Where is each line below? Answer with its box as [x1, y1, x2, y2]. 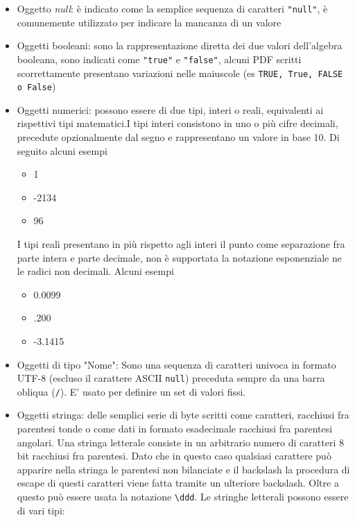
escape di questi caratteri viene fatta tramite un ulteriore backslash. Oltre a [17, 475, 339, 490]
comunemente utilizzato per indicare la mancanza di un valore [17, 15, 282, 29]
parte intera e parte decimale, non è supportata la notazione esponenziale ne [17, 250, 342, 264]
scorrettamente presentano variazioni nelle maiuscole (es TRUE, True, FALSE [17, 65, 343, 80]
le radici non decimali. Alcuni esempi [17, 264, 174, 278]
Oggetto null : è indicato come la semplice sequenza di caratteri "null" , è [17, 1, 328, 15]
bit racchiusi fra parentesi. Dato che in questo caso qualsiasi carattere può [17, 448, 331, 463]
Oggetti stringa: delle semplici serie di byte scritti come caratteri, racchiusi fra [17, 407, 349, 422]
